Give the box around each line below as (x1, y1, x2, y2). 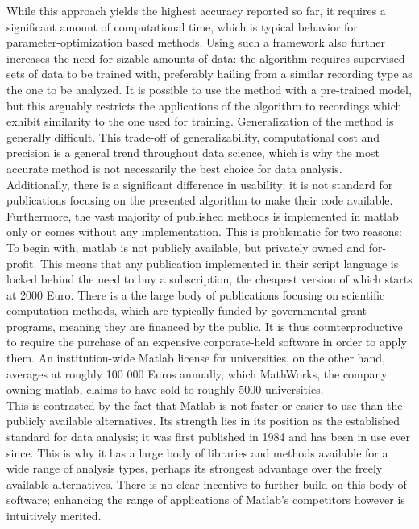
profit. (6, 254, 37, 271)
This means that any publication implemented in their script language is (40, 254, 399, 271)
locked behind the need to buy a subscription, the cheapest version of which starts (6, 271, 413, 287)
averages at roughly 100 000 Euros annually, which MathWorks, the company (6, 365, 388, 382)
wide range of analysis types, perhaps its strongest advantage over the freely (6, 460, 383, 477)
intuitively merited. (6, 507, 102, 523)
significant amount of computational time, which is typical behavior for (6, 18, 358, 35)
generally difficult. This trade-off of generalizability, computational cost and (6, 128, 380, 145)
